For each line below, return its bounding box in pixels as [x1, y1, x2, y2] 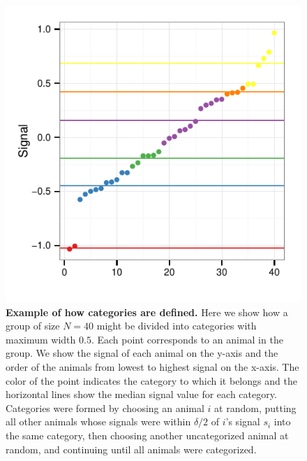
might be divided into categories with [96, 318, 257, 333]
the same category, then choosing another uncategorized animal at [6, 427, 289, 442]
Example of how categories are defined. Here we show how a [6, 304, 288, 319]
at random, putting [214, 400, 297, 415]
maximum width [6, 332, 76, 346]
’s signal [225, 414, 260, 429]
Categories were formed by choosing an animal [6, 400, 204, 415]
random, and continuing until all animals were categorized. [6, 441, 257, 456]
